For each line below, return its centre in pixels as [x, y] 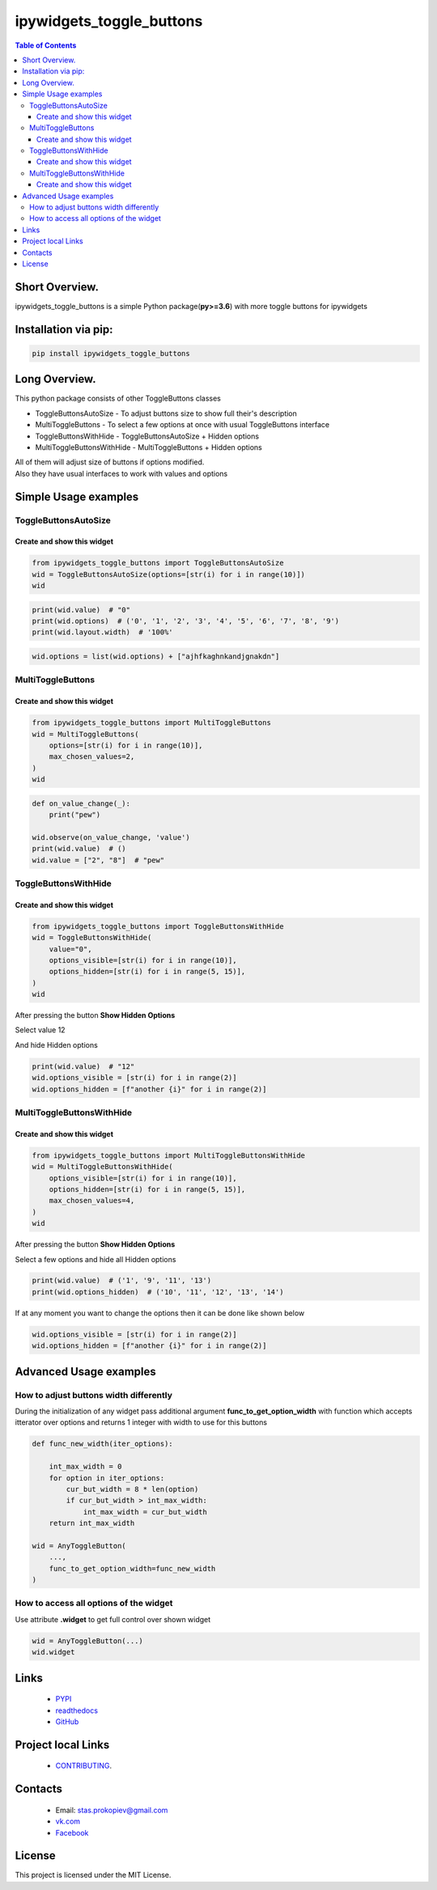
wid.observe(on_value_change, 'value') [111, 837]
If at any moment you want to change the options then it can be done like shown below [160, 1313]
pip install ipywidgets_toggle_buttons [111, 353]
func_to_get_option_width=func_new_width [132, 1568]
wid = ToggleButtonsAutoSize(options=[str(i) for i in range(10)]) [169, 574]
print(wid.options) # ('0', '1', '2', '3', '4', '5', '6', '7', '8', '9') [186, 621]
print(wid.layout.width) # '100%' [102, 632]
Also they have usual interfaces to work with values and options [121, 473]
